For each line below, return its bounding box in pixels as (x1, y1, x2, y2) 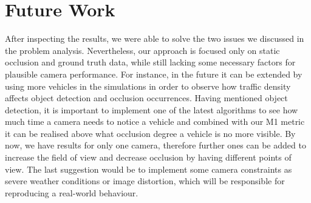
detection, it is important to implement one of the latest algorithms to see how (5, 103, 298, 116)
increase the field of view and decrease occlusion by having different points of (5, 151, 292, 164)
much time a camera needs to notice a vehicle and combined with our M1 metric (5, 115, 305, 128)
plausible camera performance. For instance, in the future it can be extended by (5, 67, 302, 80)
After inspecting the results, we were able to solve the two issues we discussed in (5, 32, 304, 45)
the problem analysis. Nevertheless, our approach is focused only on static (5, 44, 280, 56)
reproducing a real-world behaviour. (5, 186, 138, 199)
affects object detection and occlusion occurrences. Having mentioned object (5, 92, 288, 104)
